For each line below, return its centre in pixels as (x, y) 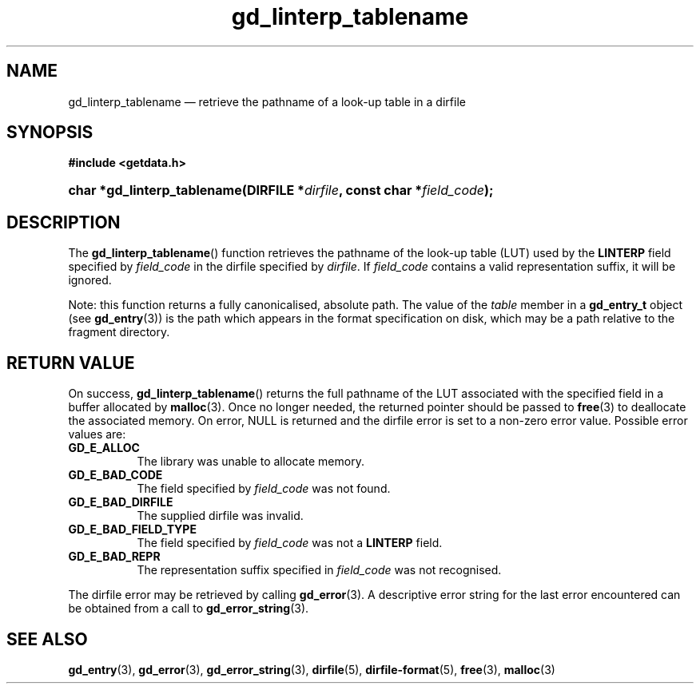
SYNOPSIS (50, 133)
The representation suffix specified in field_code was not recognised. (319, 570)
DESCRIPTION (64, 222)
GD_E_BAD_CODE (115, 475)
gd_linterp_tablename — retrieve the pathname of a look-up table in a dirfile (267, 101)
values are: (97, 434)
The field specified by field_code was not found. (264, 489)
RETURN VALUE (71, 363)
